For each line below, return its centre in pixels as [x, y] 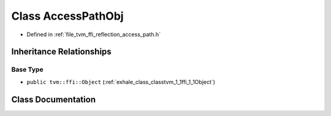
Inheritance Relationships [61, 52]
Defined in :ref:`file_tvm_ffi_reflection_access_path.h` [94, 34]
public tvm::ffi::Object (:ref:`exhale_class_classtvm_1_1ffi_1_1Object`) [121, 82]
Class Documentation [54, 99]
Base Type [27, 69]
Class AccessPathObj [67, 16]
